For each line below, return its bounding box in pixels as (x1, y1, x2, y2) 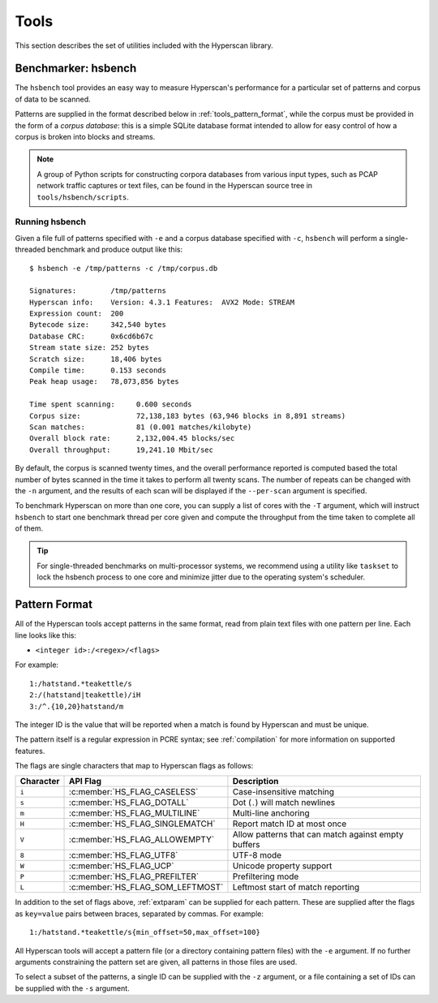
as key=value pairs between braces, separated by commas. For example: (15, 909, 264, 919)
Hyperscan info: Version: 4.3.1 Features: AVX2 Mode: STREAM (29, 297, 295, 307)
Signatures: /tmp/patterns (29, 286, 166, 295)
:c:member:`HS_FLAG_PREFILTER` (69, 871, 200, 882)
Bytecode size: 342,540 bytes (29, 321, 166, 329)
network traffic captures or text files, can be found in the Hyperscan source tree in (36, 181, 312, 191)
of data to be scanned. (15, 94, 91, 104)
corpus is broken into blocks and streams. (15, 132, 156, 142)
